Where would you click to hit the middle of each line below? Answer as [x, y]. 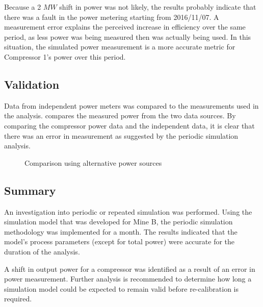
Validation [32, 84]
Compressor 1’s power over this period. [65, 56]
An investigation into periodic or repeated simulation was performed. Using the [128, 211]
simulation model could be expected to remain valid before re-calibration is [121, 288]
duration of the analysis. [42, 251]
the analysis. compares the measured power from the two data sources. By [120, 116]
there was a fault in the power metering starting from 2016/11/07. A [112, 17]
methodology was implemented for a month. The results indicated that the [121, 231]
